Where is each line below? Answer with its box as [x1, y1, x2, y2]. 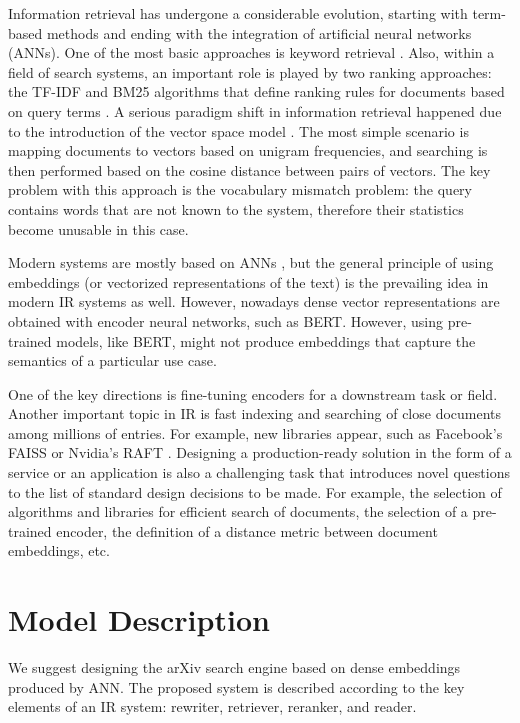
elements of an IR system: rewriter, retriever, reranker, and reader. [8, 696, 417, 717]
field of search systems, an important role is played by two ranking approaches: [8, 61, 492, 82]
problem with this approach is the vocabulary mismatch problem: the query [8, 179, 473, 200]
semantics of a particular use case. [8, 350, 217, 371]
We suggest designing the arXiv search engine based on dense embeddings [8, 657, 461, 678]
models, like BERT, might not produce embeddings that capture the [56, 330, 476, 351]
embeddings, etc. [8, 540, 110, 561]
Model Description [8, 599, 270, 640]
